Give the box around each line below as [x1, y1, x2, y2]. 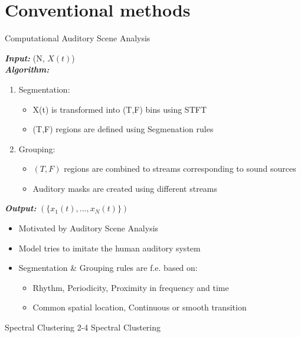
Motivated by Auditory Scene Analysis [18, 222, 159, 234]
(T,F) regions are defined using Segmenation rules [32, 123, 214, 135]
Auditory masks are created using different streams [32, 182, 218, 194]
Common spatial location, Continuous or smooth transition [32, 301, 247, 313]
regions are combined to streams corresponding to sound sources [64, 162, 296, 175]
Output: [5, 202, 37, 214]
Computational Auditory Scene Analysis [5, 32, 150, 44]
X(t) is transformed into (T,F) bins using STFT [32, 103, 207, 115]
